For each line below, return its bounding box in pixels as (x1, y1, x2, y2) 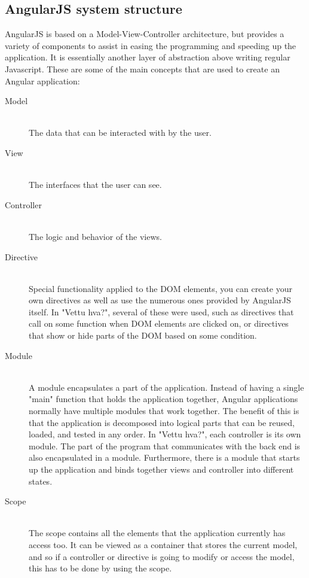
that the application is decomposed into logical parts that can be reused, (29, 416, 295, 428)
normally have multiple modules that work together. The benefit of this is (29, 404, 299, 417)
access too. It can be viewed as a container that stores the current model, (29, 538, 298, 550)
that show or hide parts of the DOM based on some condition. (29, 329, 257, 342)
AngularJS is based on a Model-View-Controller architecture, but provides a (5, 28, 284, 40)
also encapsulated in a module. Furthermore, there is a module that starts (29, 451, 300, 464)
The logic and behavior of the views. (29, 230, 162, 242)
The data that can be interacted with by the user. (29, 126, 212, 139)
